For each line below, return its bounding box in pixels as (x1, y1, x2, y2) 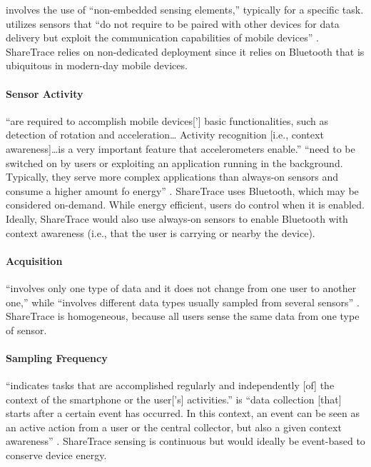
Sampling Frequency (6, 350, 108, 365)
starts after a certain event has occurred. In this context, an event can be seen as (6, 406, 360, 421)
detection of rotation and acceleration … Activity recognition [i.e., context (6, 127, 324, 142)
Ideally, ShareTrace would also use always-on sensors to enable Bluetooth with (6, 211, 348, 226)
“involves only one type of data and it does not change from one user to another (6, 280, 357, 295)
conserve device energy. (6, 448, 107, 463)
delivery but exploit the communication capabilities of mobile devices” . (6, 30, 319, 45)
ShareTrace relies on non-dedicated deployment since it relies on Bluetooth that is (6, 44, 365, 59)
